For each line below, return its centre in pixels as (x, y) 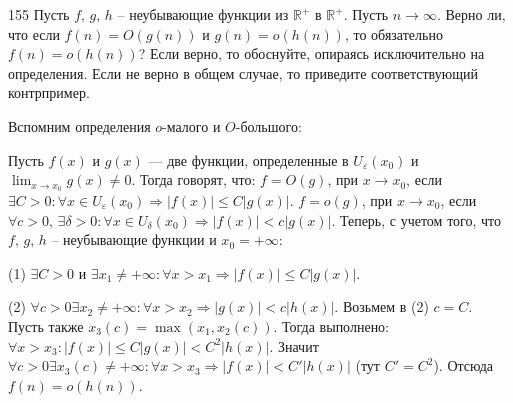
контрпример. (49, 92)
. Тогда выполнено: (331, 325)
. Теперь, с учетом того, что (416, 219)
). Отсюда (463, 365)
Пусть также (46, 325)
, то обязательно (393, 33)
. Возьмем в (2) (381, 306)
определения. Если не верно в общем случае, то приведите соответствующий (243, 72)
